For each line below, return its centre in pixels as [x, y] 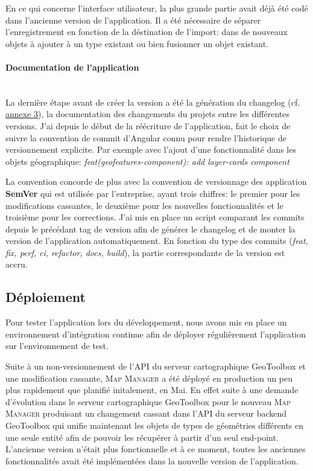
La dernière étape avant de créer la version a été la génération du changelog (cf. [153, 102]
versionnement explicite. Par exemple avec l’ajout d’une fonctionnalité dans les [151, 149]
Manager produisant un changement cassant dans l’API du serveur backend [146, 413]
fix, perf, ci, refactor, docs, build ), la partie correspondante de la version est [145, 252]
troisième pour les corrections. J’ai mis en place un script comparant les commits [155, 217]
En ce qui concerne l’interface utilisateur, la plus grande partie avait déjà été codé [157, 8]
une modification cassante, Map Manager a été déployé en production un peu [149, 378]
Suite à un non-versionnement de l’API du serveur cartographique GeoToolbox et [156, 366]
